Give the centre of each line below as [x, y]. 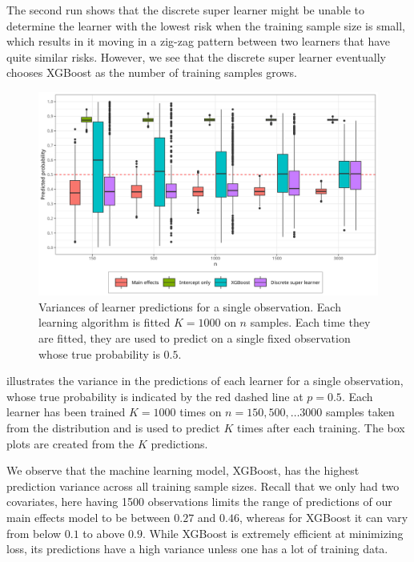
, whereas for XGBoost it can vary [324, 517]
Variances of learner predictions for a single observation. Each [190, 306]
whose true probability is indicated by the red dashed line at [155, 396]
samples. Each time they [310, 322]
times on [201, 412]
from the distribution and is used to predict [113, 427]
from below [34, 533]
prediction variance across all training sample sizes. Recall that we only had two [203, 486]
